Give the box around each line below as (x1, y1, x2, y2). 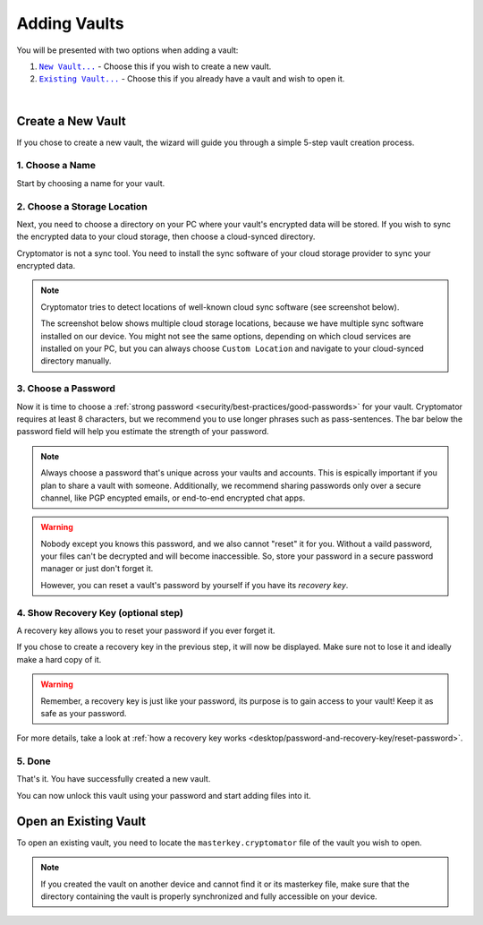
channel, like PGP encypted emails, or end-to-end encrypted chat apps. (40, 492, 306, 503)
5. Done (16, 755, 51, 767)
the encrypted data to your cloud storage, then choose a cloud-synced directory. (16, 231, 316, 242)
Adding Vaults (16, 13, 124, 33)
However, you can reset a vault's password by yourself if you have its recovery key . (40, 579, 349, 590)
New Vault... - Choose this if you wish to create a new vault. (38, 61, 272, 72)
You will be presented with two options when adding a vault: (16, 45, 239, 56)
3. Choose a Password (16, 382, 116, 395)
